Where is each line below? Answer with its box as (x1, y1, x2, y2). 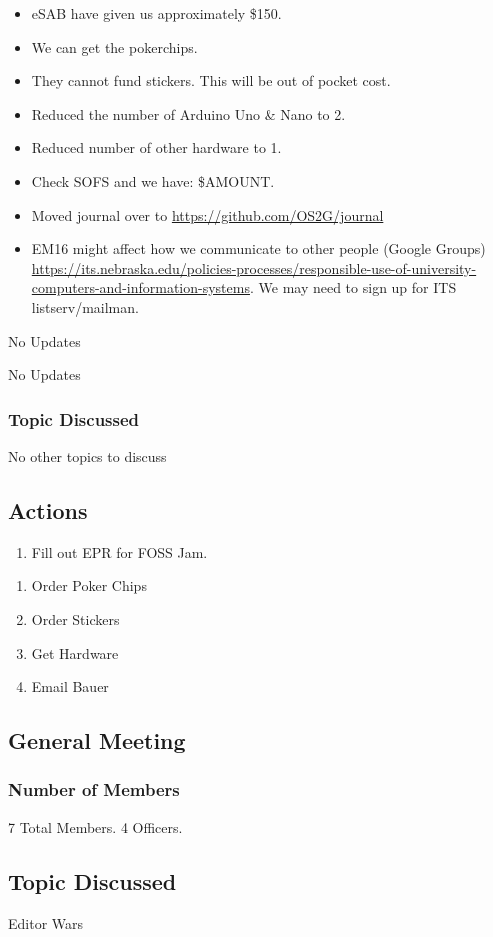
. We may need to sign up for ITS (249, 277, 457, 298)
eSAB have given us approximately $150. (31, 3, 282, 23)
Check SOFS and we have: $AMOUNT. (31, 170, 275, 191)
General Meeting (8, 725, 186, 756)
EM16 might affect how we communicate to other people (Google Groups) (31, 238, 486, 259)
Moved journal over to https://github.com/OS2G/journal (31, 204, 384, 225)
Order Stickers (31, 608, 120, 629)
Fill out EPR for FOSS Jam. (31, 541, 208, 562)
